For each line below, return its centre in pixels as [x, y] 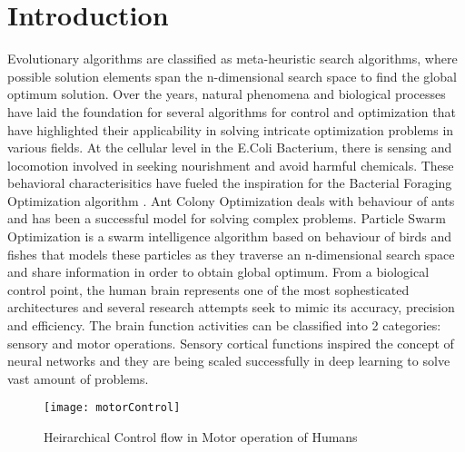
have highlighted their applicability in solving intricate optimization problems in [231, 129]
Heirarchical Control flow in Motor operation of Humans [201, 437]
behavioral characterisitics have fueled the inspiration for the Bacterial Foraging [230, 183]
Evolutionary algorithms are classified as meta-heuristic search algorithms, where [232, 59]
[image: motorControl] [112, 408]
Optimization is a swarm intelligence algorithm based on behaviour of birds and [229, 236]
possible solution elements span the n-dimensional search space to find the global [232, 76]
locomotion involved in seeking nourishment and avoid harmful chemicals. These [231, 165]
